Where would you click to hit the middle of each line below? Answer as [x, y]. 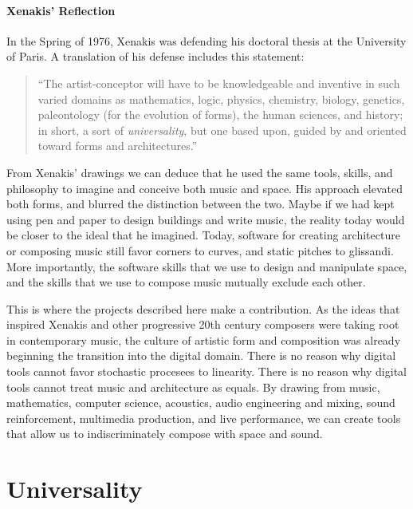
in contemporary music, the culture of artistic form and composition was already [204, 339]
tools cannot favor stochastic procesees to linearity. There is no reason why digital [206, 371]
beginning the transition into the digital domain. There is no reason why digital [201, 355]
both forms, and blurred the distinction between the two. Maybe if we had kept [201, 204]
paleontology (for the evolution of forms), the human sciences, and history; [220, 114]
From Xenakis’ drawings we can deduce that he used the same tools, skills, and [200, 172]
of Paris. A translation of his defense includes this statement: [155, 56]
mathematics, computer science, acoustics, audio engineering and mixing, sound [201, 402]
